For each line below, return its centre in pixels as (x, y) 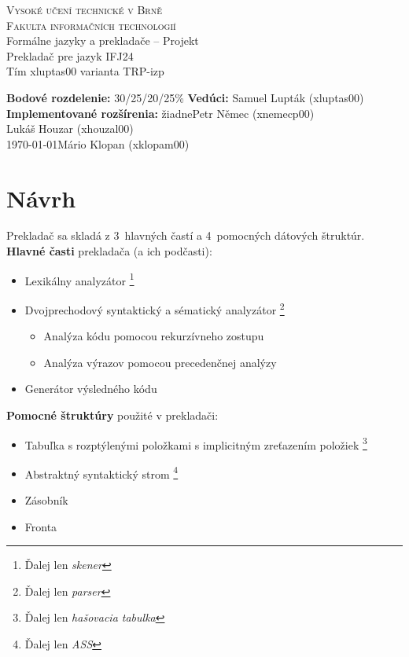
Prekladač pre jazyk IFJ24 (70, 55)
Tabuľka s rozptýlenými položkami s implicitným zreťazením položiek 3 (196, 443)
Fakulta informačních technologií (91, 25)
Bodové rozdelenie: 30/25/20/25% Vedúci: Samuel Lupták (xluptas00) (185, 97)
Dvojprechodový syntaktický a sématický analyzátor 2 (155, 308)
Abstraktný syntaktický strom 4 (101, 472)
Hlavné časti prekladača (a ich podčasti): (109, 251)
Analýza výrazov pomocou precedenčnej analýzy (160, 362)
